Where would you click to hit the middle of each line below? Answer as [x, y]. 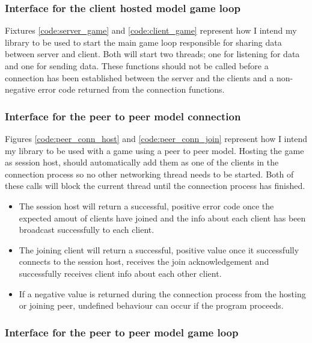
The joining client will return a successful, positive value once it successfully [159, 249]
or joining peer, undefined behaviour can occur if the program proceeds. [151, 305]
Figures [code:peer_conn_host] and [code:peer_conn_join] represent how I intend [156, 138]
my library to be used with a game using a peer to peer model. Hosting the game [154, 150]
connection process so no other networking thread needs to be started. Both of [149, 174]
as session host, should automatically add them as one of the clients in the [142, 162]
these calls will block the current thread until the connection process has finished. [155, 186]
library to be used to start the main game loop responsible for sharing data [143, 42]
